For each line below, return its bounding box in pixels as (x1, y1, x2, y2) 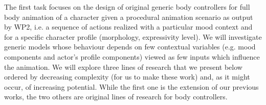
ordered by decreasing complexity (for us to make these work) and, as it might (4, 71, 250, 82)
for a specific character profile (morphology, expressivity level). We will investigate (4, 31, 262, 42)
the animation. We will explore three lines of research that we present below (4, 61, 242, 72)
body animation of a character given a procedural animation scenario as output (4, 11, 253, 22)
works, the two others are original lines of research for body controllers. (4, 91, 228, 102)
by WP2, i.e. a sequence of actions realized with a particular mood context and (4, 21, 253, 32)
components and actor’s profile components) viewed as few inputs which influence (4, 51, 260, 62)
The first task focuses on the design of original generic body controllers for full (4, 2, 250, 12)
